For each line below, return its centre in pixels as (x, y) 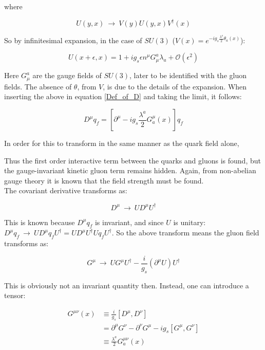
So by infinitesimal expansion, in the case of (73, 40)
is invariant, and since (129, 222)
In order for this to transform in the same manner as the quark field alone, (122, 143)
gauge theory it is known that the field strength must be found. (104, 180)
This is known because (40, 222)
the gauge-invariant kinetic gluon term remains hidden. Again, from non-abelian (130, 170)
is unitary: (190, 222)
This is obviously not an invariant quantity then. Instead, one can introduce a (127, 285)
